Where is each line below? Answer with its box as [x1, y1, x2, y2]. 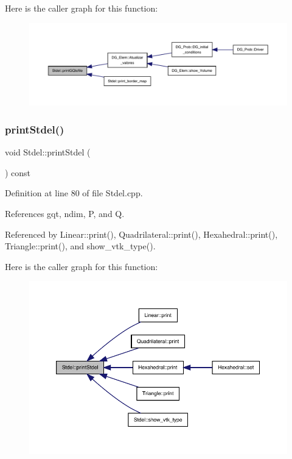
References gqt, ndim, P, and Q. [5, 207, 125, 219]
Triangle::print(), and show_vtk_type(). [5, 240, 156, 252]
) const [5, 166, 31, 179]
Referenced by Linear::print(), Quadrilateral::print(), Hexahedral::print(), [5, 227, 278, 240]
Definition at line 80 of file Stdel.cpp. [5, 187, 143, 199]
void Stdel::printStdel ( [5, 146, 91, 158]
